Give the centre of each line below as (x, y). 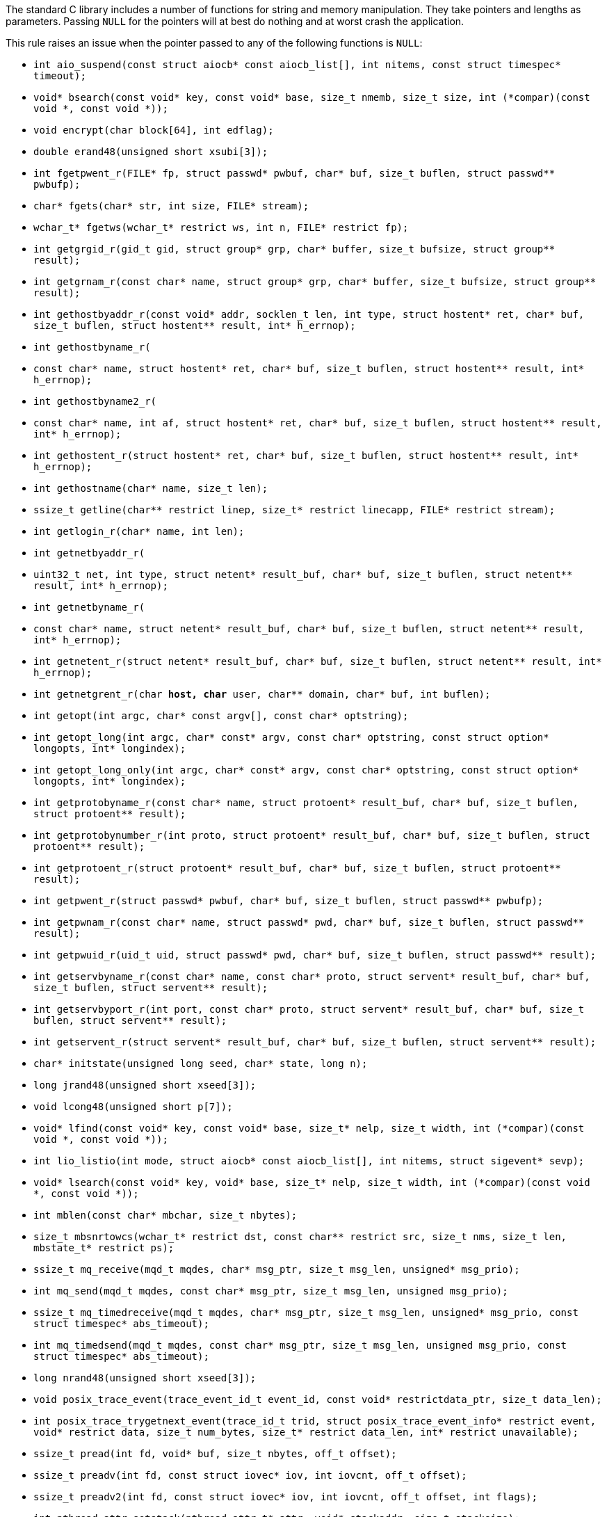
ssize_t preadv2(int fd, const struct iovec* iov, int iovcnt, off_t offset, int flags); (285, 1497)
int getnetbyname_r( (89, 607)
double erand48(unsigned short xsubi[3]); (151, 152)
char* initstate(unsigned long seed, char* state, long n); (201, 1063)
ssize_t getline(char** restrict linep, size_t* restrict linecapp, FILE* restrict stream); (294, 510)
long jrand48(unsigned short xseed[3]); (145, 1085)
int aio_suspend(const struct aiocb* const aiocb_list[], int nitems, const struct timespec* (297, 65)
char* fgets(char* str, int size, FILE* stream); (171, 206)
